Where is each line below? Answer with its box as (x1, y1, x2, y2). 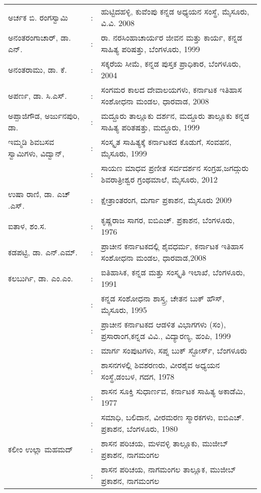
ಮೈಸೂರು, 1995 (101, 304, 147, 315)
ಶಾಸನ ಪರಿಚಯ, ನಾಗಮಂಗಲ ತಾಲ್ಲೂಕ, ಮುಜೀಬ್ (101, 463, 236, 475)
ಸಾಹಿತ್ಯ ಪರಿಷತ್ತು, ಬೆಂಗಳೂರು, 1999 (101, 43, 200, 55)
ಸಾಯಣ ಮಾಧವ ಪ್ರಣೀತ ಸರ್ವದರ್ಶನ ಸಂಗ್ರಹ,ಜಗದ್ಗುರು (101, 162, 249, 174)
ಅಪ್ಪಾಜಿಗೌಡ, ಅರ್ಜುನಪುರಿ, (8, 110, 80, 121)
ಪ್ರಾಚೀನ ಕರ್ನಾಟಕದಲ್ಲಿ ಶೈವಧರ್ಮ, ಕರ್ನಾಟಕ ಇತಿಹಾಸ (101, 240, 243, 252)
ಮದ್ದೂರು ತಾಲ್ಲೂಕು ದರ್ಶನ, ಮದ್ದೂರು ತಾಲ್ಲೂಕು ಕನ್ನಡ (101, 110, 249, 121)
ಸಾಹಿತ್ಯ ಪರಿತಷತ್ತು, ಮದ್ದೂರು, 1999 (101, 121, 200, 133)
